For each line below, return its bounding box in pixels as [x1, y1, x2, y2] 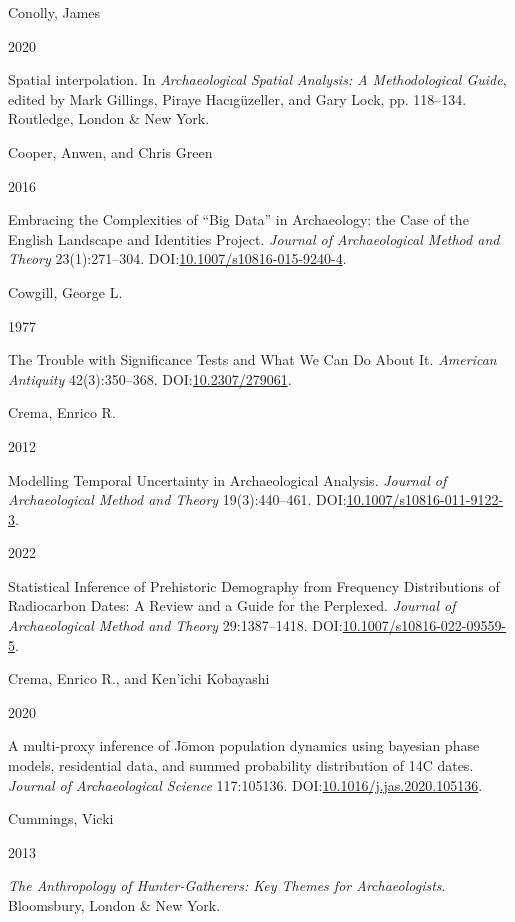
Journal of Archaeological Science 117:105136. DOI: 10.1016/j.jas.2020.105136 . [8, 774, 483, 795]
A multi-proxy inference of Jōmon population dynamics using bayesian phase [8, 735, 480, 756]
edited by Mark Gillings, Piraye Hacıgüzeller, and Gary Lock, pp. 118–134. [8, 88, 467, 109]
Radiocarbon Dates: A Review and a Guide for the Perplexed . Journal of [8, 595, 456, 616]
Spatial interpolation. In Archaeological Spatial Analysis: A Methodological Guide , [8, 69, 507, 90]
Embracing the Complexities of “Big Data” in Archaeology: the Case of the [8, 209, 469, 230]
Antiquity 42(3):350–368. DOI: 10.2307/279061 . [8, 368, 292, 389]
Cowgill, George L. [8, 281, 123, 302]
